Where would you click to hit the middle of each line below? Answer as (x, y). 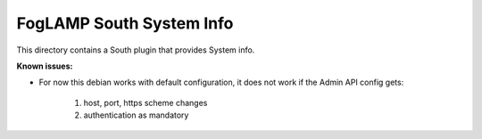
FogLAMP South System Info (125, 23)
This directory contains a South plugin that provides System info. (136, 50)
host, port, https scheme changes (145, 102)
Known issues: (45, 66)
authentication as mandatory (136, 115)
